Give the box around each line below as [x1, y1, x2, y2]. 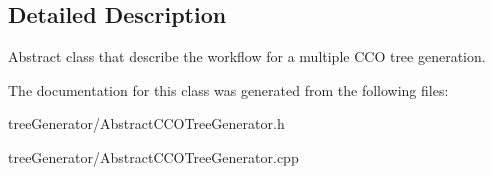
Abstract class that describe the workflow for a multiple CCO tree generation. [8, 46, 486, 67]
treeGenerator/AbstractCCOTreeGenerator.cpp [8, 146, 299, 167]
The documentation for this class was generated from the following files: [8, 79, 449, 100]
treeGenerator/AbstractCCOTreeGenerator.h [8, 113, 285, 134]
